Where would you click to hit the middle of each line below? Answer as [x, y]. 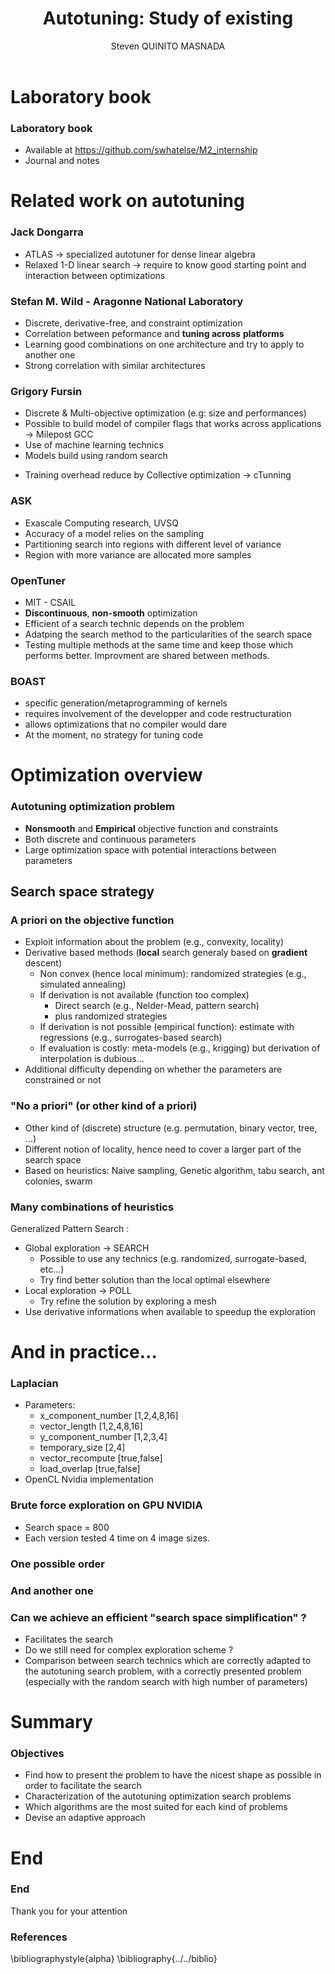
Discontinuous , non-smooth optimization [111, 613]
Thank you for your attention [69, 1911]
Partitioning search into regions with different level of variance [153, 544]
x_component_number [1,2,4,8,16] [109, 1416]
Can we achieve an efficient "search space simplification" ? [158, 1617]
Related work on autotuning [127, 201]
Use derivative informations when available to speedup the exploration [170, 1311]
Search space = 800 [67, 1527]
